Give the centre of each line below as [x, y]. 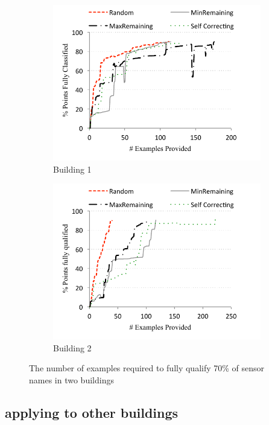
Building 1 [72, 169]
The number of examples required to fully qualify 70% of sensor [147, 368]
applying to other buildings [92, 412]
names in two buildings [71, 379]
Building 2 [72, 347]
